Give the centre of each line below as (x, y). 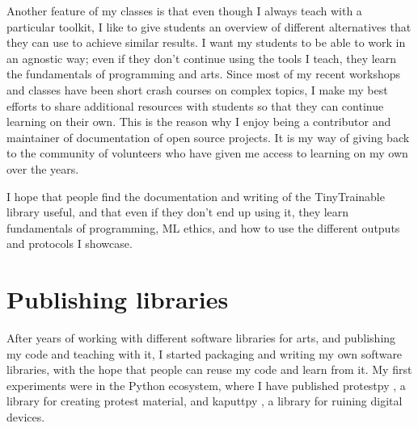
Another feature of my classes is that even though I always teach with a (184, 10)
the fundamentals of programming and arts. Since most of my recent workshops (204, 74)
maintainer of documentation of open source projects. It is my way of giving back (208, 137)
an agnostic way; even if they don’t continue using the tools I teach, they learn (202, 58)
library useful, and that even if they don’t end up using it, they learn (178, 212)
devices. (26, 417)
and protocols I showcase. (70, 243)
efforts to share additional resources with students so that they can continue (195, 105)
